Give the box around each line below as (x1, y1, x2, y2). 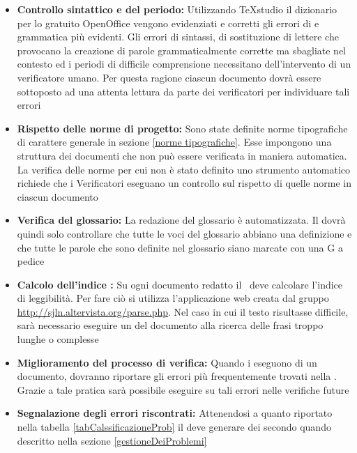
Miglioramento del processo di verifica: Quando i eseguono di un (17, 355, 317, 369)
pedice (17, 254, 45, 268)
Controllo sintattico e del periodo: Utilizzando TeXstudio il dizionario (17, 2, 337, 16)
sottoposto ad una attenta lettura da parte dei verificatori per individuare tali (17, 84, 350, 98)
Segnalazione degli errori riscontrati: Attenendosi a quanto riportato (17, 406, 333, 420)
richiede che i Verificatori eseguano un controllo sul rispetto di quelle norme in (17, 176, 351, 190)
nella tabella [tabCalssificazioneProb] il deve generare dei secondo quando (17, 420, 331, 434)
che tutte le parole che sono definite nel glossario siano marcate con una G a (17, 240, 343, 254)
